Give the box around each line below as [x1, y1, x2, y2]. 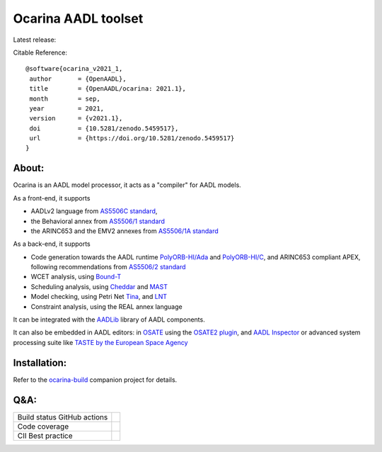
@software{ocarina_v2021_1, [25, 64, 123, 73]
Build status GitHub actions [17, 412, 108, 422]
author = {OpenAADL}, [29, 74, 127, 83]
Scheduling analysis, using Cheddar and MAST [30, 282, 168, 290]
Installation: [13, 356, 67, 368]
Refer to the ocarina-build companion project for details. [13, 375, 178, 384]
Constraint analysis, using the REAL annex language [30, 302, 183, 311]
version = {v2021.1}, [29, 114, 123, 123]
